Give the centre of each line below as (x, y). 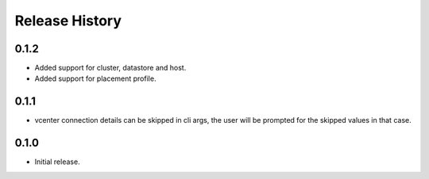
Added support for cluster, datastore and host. (110, 68)
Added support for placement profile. (95, 78)
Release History (68, 21)
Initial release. (57, 162)
